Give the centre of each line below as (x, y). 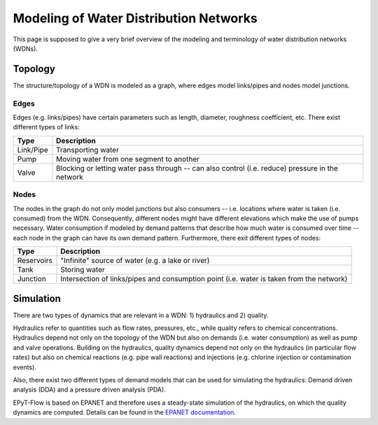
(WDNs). (26, 48)
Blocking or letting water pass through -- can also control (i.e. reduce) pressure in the (197, 168)
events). (24, 367)
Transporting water (87, 150)
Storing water (83, 270)
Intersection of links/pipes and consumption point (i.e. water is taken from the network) (204, 279)
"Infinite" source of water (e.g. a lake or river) (135, 261)
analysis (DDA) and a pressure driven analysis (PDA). (89, 390)
